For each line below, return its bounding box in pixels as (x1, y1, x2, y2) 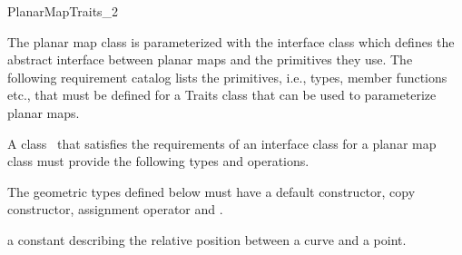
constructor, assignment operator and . (7, 200, 223, 219)
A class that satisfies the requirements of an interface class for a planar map (7, 133, 437, 152)
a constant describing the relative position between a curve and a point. (7, 230, 407, 249)
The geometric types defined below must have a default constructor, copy (7, 181, 416, 201)
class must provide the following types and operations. (7, 152, 310, 171)
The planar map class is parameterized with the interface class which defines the (7, 32, 455, 51)
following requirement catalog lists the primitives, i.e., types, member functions (7, 67, 447, 86)
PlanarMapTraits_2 (7, 2, 119, 20)
